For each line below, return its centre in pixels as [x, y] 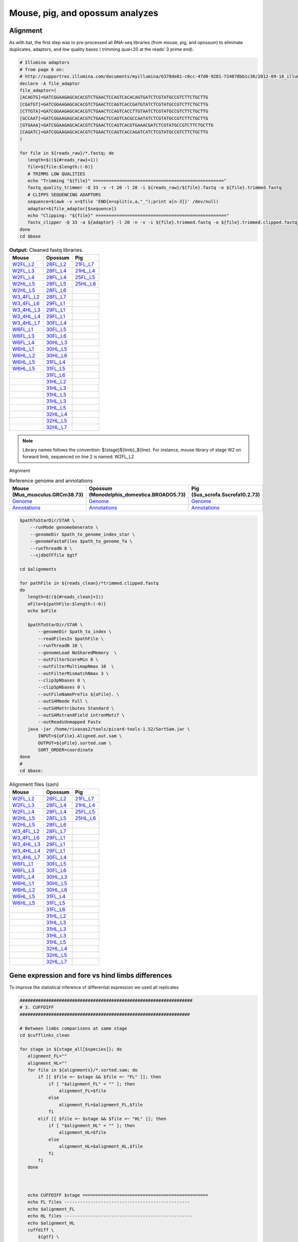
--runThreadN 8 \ [51, 548]
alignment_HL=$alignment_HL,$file [101, 1147]
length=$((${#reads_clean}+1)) [66, 597]
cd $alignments [38, 569]
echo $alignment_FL [51, 1209]
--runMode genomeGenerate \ [64, 527]
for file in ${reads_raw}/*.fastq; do [67, 153]
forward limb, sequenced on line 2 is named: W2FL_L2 [78, 457]
